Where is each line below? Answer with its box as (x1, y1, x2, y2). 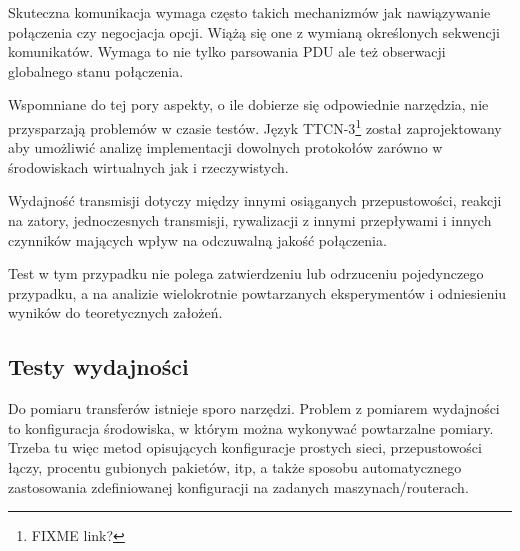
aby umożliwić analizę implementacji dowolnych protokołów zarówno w (8, 137, 443, 158)
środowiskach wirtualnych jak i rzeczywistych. (8, 156, 289, 177)
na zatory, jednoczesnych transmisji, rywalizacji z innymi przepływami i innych (8, 210, 492, 230)
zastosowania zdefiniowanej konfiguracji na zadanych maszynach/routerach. (8, 476, 469, 497)
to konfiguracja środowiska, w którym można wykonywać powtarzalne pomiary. (8, 417, 494, 438)
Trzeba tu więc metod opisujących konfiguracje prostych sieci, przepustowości (8, 437, 482, 458)
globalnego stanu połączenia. (8, 60, 184, 81)
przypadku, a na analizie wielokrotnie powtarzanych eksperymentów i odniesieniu (8, 282, 507, 303)
